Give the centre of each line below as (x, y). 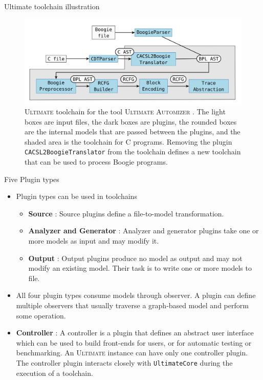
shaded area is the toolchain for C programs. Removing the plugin (128, 141)
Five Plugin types (32, 179)
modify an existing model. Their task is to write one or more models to (140, 268)
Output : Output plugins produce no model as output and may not (135, 258)
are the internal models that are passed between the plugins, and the (133, 132)
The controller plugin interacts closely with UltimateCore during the (124, 362)
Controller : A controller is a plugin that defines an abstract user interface (135, 333)
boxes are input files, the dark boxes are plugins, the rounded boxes (131, 121)
